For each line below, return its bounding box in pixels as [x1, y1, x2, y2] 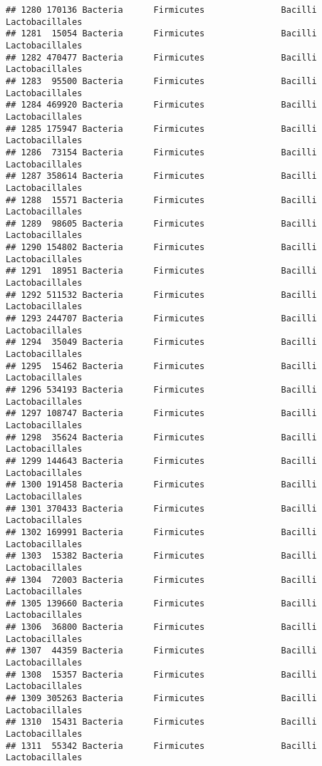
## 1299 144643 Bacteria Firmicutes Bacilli [6, 455, 317, 466]
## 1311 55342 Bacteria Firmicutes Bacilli [6, 740, 317, 751]
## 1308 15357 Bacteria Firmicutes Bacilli [6, 669, 317, 680]
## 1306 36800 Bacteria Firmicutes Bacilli [6, 622, 317, 633]
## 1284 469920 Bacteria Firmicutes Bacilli [6, 100, 317, 110]
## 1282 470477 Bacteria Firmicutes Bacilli [6, 52, 317, 63]
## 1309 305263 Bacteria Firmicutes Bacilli [6, 693, 317, 704]
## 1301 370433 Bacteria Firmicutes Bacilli [6, 503, 317, 514]
